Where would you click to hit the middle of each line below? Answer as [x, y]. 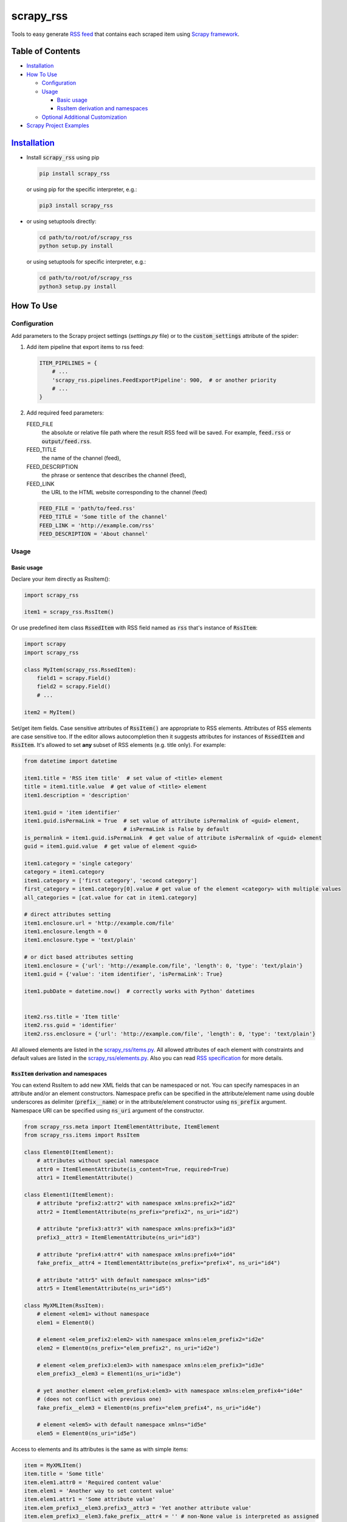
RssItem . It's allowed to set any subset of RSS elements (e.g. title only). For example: [119, 745]
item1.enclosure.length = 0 [66, 932]
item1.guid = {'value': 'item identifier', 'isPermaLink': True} [123, 974]
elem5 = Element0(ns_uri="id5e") [87, 1433]
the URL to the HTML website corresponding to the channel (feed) [125, 492]
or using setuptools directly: [61, 222]
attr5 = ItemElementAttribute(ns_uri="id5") [104, 1289]
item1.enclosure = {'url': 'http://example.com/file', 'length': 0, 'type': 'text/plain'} [163, 966]
